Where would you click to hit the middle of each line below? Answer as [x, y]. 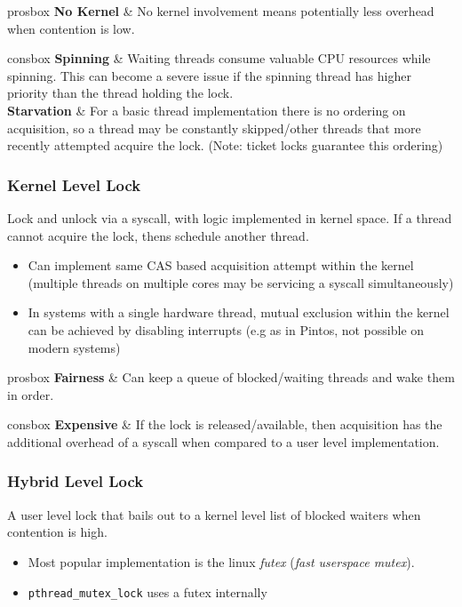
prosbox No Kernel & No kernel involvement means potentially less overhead [221, 11]
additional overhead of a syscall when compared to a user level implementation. [223, 441]
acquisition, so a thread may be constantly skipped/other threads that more [214, 128]
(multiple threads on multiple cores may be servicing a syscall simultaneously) [241, 282]
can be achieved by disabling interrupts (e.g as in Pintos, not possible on [226, 329]
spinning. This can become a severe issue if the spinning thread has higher [209, 75]
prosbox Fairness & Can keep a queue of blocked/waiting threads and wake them [231, 377]
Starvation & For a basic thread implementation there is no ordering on [207, 110]
